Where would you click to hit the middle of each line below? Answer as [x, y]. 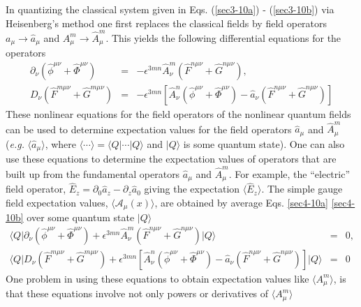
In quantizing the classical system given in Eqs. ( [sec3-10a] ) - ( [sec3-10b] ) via [170, 9]
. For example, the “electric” [289, 173]
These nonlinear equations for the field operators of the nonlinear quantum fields [178, 114]
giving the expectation [192, 189]
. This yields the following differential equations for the [223, 37]
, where [60, 143]
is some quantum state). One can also [264, 143]
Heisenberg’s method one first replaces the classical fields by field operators [167, 23]
